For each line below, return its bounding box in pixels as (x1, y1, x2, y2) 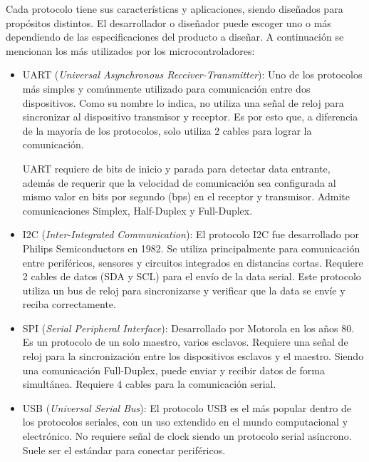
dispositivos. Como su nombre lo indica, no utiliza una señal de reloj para (22, 95, 344, 110)
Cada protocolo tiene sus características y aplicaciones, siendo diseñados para (6, 1, 343, 16)
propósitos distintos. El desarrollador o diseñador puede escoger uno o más (6, 15, 331, 30)
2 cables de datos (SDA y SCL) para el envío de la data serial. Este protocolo (22, 269, 361, 284)
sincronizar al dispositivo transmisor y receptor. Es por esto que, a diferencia (22, 109, 358, 124)
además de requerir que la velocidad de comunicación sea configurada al (22, 175, 336, 190)
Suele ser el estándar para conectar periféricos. (22, 442, 226, 457)
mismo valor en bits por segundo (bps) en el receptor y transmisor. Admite (22, 189, 350, 204)
